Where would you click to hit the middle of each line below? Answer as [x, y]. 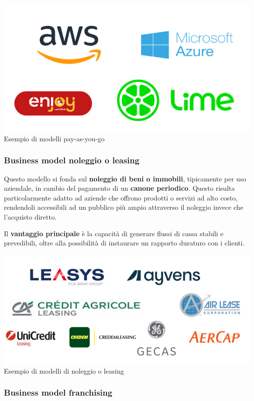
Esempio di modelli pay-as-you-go [54, 138]
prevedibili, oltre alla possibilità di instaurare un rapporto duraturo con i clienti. [124, 243]
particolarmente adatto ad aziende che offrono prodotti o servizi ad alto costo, [121, 197]
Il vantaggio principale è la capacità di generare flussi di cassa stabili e [114, 233]
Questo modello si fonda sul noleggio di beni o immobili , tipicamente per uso [125, 178]
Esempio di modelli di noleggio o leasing [64, 370]
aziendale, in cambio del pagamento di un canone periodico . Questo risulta [119, 188]
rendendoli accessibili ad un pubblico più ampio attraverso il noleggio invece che [124, 207]
